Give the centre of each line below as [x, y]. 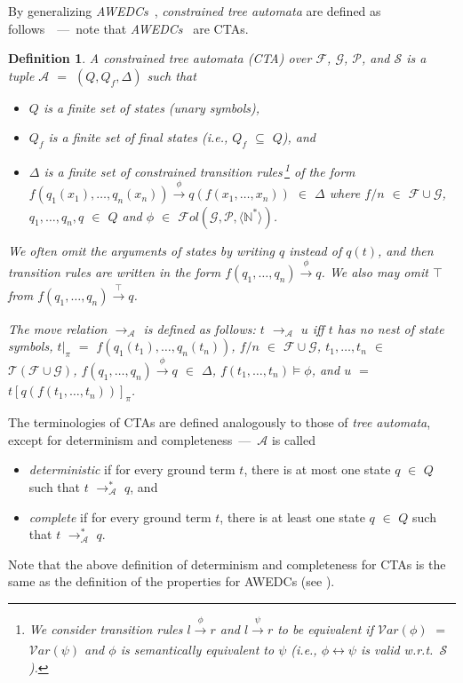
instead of [315, 250]
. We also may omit [375, 272]
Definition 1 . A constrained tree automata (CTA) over [160, 58]
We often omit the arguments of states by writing [141, 250]
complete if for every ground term [120, 516]
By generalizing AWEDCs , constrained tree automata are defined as [195, 11]
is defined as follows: [200, 328]
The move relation [58, 328]
